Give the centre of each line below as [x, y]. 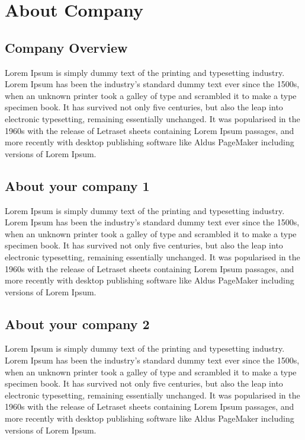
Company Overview [66, 47]
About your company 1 [77, 185]
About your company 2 [77, 323]
